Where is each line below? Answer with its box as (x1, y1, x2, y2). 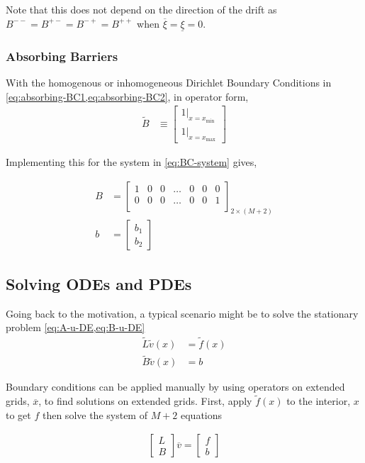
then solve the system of (42, 407, 147, 422)
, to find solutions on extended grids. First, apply (38, 394, 252, 408)
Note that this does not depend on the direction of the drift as (6, 2, 277, 16)
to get (6, 407, 31, 422)
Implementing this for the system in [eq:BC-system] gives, (6, 154, 257, 169)
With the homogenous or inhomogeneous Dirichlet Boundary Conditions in (6, 75, 332, 90)
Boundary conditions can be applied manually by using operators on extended (6, 379, 345, 394)
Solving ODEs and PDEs (6, 272, 192, 294)
